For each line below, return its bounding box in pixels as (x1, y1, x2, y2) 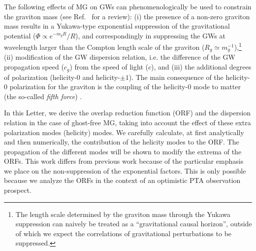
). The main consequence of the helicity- (128, 72, 250, 82)
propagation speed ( (4, 62, 64, 72)
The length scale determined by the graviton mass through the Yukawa (15, 209, 231, 219)
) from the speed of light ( (69, 62, 148, 72)
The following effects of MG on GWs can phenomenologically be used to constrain (4, 1, 252, 11)
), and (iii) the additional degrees (151, 62, 252, 72)
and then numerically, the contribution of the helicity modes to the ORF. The (4, 137, 239, 147)
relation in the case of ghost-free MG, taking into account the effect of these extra (4, 117, 251, 127)
